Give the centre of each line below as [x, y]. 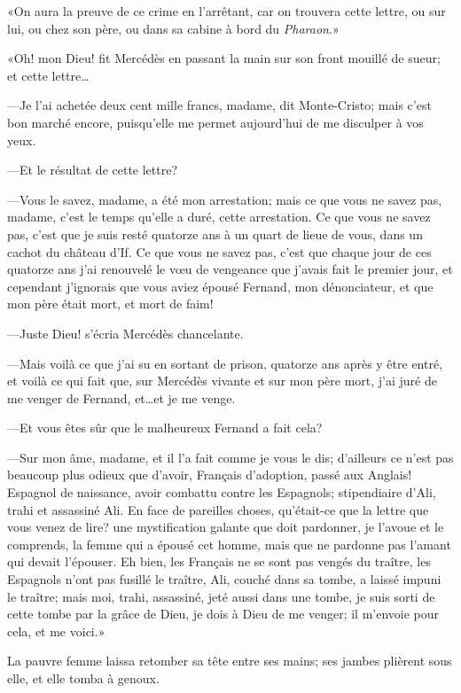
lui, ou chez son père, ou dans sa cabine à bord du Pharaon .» [173, 28]
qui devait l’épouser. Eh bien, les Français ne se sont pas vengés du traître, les [219, 561]
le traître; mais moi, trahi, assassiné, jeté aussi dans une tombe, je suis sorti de [221, 596]
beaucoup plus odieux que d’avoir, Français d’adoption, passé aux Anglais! [210, 475]
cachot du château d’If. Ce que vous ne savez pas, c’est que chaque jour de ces [219, 251]
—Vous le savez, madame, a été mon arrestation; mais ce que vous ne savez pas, [225, 199]
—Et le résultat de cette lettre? [93, 170]
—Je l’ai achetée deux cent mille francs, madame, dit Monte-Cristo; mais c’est [219, 105]
